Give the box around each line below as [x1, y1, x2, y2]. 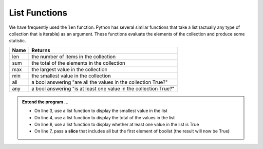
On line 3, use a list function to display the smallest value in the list [34, 108, 168, 114]
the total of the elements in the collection [31, 59, 126, 66]
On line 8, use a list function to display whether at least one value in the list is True [34, 121, 199, 127]
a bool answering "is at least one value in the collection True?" [31, 85, 175, 92]
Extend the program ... [22, 99, 69, 105]
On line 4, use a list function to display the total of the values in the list [34, 114, 175, 120]
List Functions [9, 7, 68, 18]
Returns [31, 47, 51, 54]
